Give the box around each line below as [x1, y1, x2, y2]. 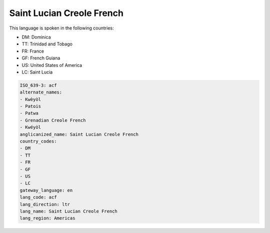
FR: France [21, 48, 44, 54]
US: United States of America [21, 62, 82, 68]
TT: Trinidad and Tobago [21, 41, 72, 47]
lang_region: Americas [19, 215, 75, 221]
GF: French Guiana [21, 55, 60, 61]
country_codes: [19, 138, 57, 144]
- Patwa [19, 110, 38, 116]
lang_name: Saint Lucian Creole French [19, 208, 117, 214]
